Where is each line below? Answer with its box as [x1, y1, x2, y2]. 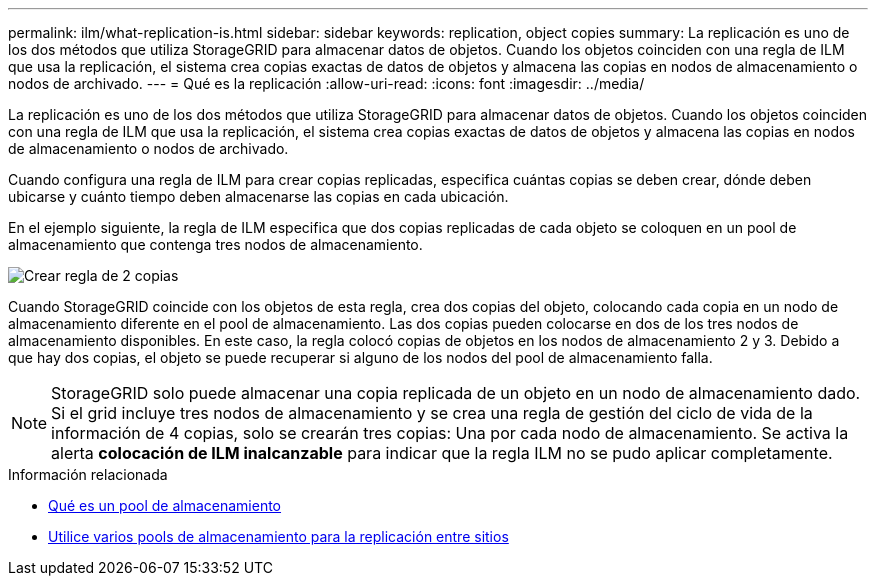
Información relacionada [8, 466, 168, 483]
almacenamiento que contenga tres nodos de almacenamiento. [8, 236, 423, 253]
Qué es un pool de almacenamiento [48, 497, 282, 514]
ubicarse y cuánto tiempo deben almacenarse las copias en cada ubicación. [8, 188, 509, 205]
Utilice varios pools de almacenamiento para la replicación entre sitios [48, 528, 509, 545]
